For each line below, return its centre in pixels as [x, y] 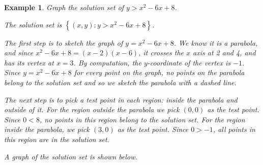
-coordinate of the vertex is [189, 62]
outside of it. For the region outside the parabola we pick [92, 109]
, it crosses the [161, 53]
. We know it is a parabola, [216, 42]
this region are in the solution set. [57, 139]
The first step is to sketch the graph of [64, 42]
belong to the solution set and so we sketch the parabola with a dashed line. [120, 82]
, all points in [234, 129]
